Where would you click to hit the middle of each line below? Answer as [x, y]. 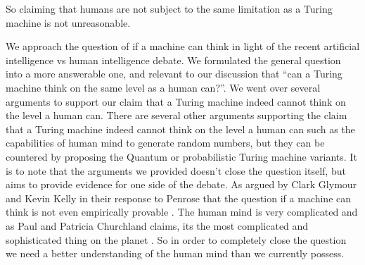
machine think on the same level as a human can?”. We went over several [163, 87]
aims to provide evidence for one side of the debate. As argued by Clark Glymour [181, 184]
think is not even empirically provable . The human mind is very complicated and [182, 212]
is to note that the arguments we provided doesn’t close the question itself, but [176, 170]
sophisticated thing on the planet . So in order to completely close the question [176, 239]
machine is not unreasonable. [68, 22]
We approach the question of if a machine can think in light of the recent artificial [183, 46]
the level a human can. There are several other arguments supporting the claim [177, 115]
